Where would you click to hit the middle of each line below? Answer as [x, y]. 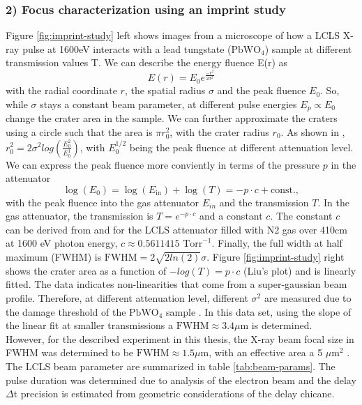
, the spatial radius [165, 90]
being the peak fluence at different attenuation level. [241, 147]
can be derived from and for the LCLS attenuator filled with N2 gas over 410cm [176, 229]
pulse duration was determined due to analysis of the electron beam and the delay [181, 380]
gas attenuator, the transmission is [80, 216]
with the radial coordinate [61, 90]
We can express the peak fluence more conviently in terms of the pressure [163, 164]
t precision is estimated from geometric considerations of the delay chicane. [174, 393]
